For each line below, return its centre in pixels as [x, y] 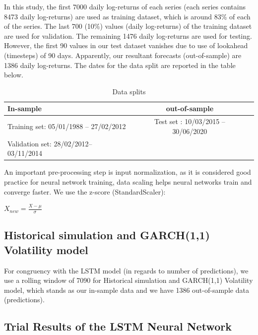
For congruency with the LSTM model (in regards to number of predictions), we [126, 270]
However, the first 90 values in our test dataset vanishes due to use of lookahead [126, 45]
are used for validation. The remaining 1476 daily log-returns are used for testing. [128, 35]
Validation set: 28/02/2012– [50, 143]
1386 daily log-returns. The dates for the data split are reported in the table [120, 65]
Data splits [129, 91]
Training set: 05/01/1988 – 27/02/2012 [67, 126]
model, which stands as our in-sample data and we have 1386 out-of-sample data [127, 290]
